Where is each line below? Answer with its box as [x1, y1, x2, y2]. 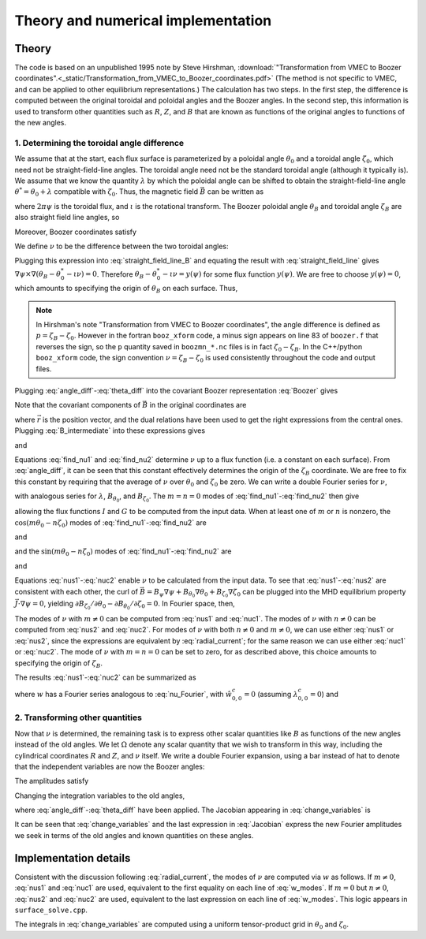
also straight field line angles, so [14, 213, 120, 222]
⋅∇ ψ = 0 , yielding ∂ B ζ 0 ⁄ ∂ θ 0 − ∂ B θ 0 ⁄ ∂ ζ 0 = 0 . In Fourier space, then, [17, 598, 236, 611]
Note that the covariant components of [14, 401, 141, 410]
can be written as [207, 187, 264, 196]
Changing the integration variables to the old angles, [14, 791, 185, 800]
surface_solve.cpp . [14, 905, 88, 915]
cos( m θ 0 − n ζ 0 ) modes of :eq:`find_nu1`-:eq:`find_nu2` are [14, 517, 207, 529]
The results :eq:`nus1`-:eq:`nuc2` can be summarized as [14, 673, 196, 682]
